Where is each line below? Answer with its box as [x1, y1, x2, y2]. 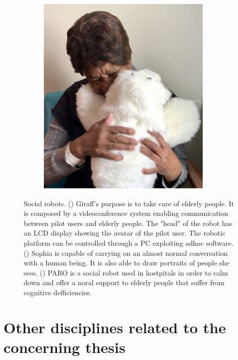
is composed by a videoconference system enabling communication [24, 208, 228, 218]
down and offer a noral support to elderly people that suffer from [24, 277, 225, 288]
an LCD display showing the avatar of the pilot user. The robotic [24, 228, 225, 238]
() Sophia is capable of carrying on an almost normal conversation [24, 247, 228, 258]
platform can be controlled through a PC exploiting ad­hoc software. [24, 237, 233, 248]
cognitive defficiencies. [24, 287, 92, 297]
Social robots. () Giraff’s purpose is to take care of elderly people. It [24, 198, 234, 208]
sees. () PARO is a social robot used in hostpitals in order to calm [24, 267, 228, 278]
